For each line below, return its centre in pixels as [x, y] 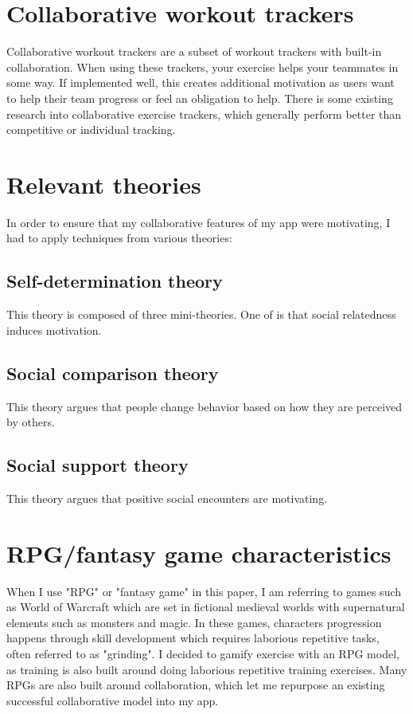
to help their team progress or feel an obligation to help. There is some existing [200, 98]
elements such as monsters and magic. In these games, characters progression [194, 622]
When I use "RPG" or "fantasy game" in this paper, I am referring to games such [204, 591]
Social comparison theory [113, 373]
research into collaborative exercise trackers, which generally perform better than [204, 114]
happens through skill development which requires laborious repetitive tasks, [193, 638]
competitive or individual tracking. [91, 129]
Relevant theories [104, 184]
